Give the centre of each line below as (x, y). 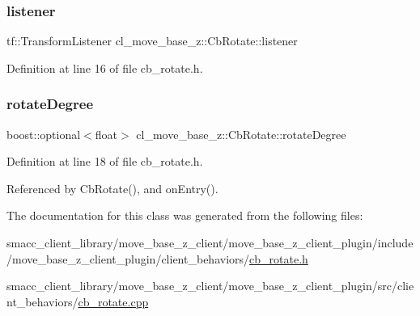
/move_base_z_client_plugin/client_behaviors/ (128, 258)
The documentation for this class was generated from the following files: (185, 215)
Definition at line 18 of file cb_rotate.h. (105, 161)
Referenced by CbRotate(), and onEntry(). (112, 188)
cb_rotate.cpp (113, 301)
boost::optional (44, 134)
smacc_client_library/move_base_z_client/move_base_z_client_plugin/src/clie (210, 286)
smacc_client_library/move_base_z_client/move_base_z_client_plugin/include (210, 242)
